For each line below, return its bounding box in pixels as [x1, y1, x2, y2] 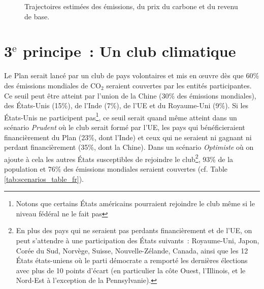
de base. [24, 11, 50, 21]
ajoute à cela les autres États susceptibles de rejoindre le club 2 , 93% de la [4, 152, 234, 164]
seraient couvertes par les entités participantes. [106, 80, 252, 90]
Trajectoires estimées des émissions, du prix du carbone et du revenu [24, 1, 238, 11]
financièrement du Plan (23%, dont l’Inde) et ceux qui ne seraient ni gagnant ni [4, 132, 252, 142]
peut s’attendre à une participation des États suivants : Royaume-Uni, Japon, [16, 235, 259, 245]
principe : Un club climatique [23, 41, 236, 61]
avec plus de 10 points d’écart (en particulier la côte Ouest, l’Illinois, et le [16, 265, 246, 275]
